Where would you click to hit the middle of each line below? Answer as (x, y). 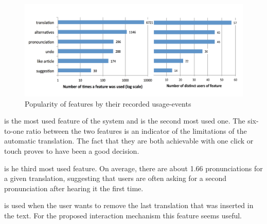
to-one (14, 130)
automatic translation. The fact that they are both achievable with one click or (129, 141)
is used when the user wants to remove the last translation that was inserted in (129, 205)
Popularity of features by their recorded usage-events (108, 103)
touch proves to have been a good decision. (72, 151)
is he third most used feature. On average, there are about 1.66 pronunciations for (133, 168)
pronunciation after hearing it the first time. (74, 188)
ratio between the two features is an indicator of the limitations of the (136, 130)
